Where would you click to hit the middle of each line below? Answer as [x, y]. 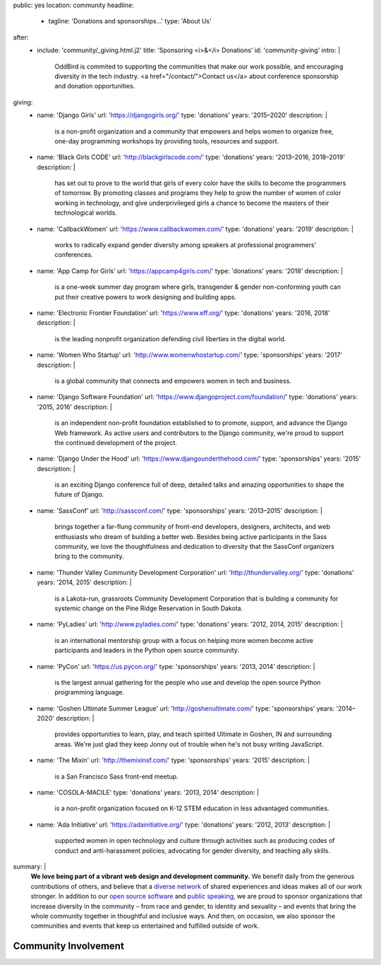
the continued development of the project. [116, 442]
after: [21, 37]
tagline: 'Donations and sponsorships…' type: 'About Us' [130, 21]
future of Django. [79, 495]
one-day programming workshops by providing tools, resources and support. [167, 141]
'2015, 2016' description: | [74, 407]
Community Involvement [69, 946]
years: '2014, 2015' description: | [84, 582]
